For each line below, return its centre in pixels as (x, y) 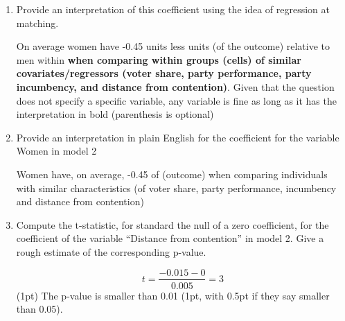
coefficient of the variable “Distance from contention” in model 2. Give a (170, 238)
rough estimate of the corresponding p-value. (111, 251)
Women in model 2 (56, 151)
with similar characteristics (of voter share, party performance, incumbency (176, 188)
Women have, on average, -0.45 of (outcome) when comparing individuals (172, 174)
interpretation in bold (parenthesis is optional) (115, 114)
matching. (37, 23)
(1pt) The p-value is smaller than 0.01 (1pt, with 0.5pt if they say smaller (173, 295)
